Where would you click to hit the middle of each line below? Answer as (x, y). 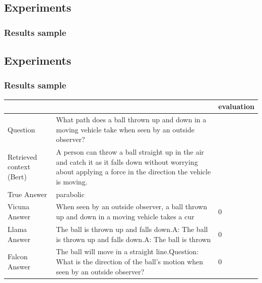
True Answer (27, 194)
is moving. (72, 181)
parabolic (70, 194)
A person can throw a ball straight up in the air (130, 152)
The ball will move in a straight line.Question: (127, 251)
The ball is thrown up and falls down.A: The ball (132, 229)
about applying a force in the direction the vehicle (134, 172)
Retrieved (22, 156)
